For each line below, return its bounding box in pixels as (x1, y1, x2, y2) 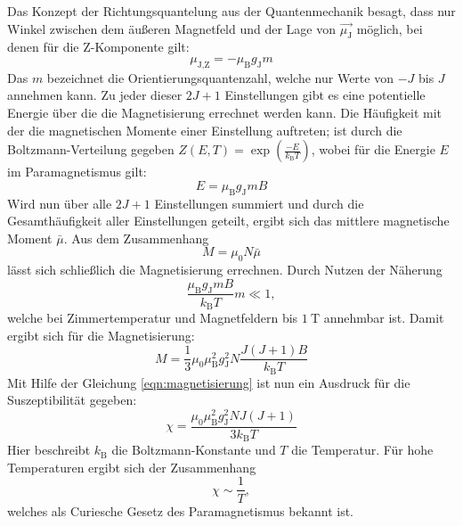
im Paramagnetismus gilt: (7, 162, 147, 181)
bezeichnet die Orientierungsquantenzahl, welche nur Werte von (46, 68, 394, 86)
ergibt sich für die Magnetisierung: (7, 325, 195, 344)
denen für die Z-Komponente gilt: (7, 37, 190, 56)
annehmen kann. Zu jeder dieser (7, 86, 183, 104)
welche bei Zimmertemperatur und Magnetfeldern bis (7, 308, 298, 326)
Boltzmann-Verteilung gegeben (7, 140, 175, 159)
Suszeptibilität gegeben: (7, 390, 137, 409)
